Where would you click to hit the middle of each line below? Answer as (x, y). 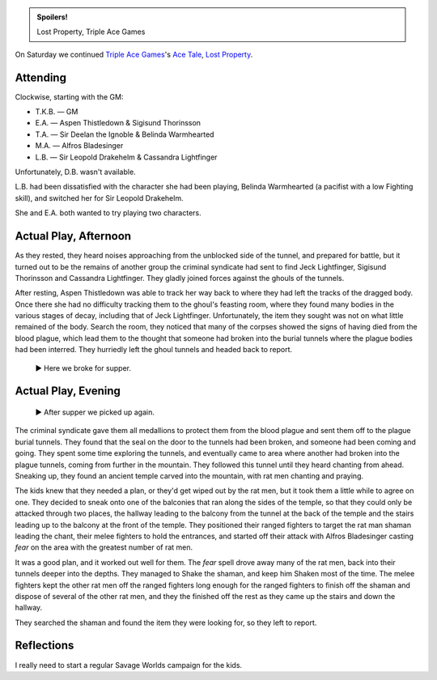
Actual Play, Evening (68, 391)
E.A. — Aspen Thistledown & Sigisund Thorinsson (118, 123)
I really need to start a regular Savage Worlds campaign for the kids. (129, 665)
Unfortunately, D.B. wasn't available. (76, 172)
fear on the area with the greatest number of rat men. (104, 547)
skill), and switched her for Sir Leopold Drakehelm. (99, 198)
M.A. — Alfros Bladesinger (79, 146)
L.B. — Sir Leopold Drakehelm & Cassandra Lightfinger (126, 157)
